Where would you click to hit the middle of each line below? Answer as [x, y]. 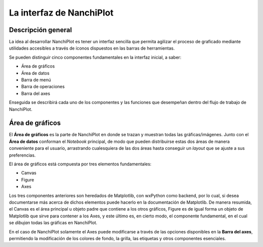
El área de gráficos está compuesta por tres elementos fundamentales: [80, 164]
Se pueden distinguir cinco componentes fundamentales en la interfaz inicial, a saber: [95, 57]
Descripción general [40, 30]
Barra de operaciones [43, 87]
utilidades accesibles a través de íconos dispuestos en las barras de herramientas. [92, 48]
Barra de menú [36, 80]
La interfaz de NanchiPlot [61, 13]
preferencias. [22, 155]
